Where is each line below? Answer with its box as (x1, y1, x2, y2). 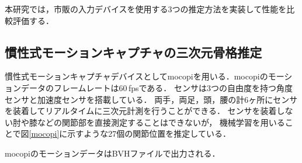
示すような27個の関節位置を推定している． (67, 127, 231, 140)
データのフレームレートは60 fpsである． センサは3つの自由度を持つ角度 (20, 81, 293, 93)
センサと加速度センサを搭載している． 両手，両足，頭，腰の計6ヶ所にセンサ (5, 93, 298, 105)
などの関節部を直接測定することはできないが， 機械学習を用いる (37, 116, 285, 128)
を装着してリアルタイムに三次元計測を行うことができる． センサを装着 (5, 105, 277, 117)
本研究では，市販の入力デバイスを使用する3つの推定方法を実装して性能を (5, 3, 287, 15)
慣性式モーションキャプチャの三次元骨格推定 (5, 43, 262, 61)
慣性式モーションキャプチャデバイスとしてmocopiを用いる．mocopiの (5, 70, 268, 82)
